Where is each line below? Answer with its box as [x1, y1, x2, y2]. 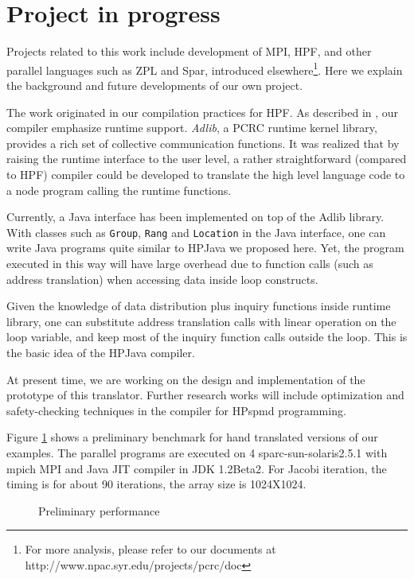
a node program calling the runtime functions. [6, 181, 232, 198]
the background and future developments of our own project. [6, 76, 303, 93]
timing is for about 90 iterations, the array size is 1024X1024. [6, 476, 307, 492]
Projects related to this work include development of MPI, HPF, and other [6, 43, 372, 60]
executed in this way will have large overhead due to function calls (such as [6, 255, 373, 271]
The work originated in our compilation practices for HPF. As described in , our [6, 103, 399, 120]
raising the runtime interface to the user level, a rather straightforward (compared [6, 150, 407, 167]
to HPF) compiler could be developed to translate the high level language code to [6, 165, 405, 182]
